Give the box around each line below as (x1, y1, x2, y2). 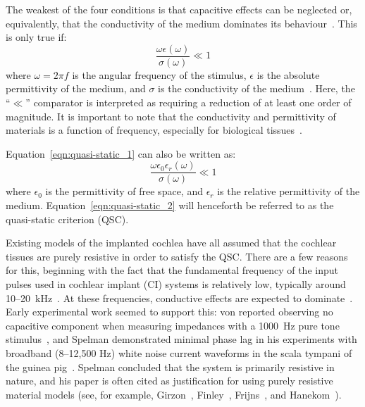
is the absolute (256, 67, 320, 82)
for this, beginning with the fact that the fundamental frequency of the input (6, 263, 338, 277)
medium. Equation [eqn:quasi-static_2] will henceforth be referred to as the (6, 198, 334, 213)
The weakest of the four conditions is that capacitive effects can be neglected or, (6, 2, 352, 16)
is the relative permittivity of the (217, 184, 360, 199)
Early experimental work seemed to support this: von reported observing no (6, 304, 333, 319)
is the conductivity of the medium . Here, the (158, 81, 355, 96)
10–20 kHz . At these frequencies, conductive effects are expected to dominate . (6, 290, 353, 305)
